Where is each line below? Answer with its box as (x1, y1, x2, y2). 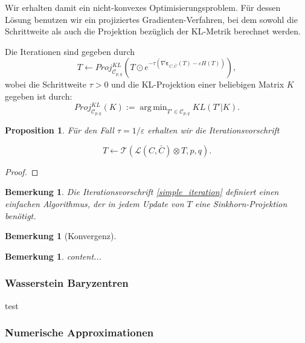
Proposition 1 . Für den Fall (5, 124, 114, 136)
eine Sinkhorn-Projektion (194, 197, 287, 210)
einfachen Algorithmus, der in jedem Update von (5, 197, 184, 210)
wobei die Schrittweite (5, 78, 86, 91)
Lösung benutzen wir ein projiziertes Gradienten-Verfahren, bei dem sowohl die (5, 13, 298, 25)
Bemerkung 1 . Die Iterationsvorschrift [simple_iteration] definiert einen (5, 185, 279, 198)
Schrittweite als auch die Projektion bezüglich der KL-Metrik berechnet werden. (5, 25, 301, 37)
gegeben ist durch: (5, 89, 72, 102)
